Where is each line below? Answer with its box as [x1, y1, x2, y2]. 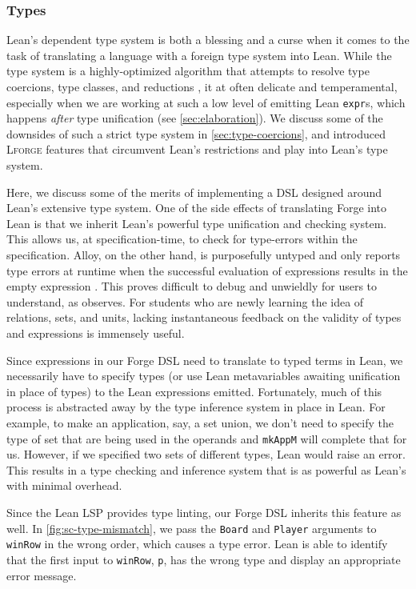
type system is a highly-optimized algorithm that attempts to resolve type [6, 62, 370, 79]
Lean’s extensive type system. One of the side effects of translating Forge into [6, 199, 387, 216]
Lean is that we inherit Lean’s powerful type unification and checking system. [6, 214, 387, 231]
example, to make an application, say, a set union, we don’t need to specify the [6, 414, 394, 431]
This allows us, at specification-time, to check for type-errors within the [6, 230, 358, 247]
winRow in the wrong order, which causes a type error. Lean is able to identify [6, 535, 388, 552]
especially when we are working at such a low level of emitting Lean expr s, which [6, 94, 406, 110]
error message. [6, 567, 77, 583]
